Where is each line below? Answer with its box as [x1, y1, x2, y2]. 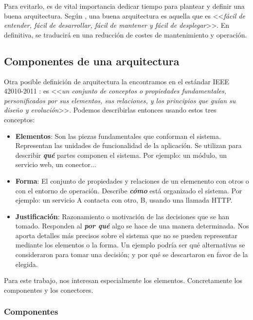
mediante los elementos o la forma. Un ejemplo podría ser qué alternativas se [15, 240, 245, 250]
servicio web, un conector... [15, 159, 96, 169]
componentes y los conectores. [4, 284, 93, 295]
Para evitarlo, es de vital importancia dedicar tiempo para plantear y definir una [4, 1, 245, 11]
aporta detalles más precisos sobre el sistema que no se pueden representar [15, 230, 238, 240]
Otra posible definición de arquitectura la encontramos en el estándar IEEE [4, 76, 230, 86]
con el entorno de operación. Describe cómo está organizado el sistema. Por [15, 185, 242, 195]
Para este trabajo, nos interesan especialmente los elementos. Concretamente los [4, 275, 243, 285]
